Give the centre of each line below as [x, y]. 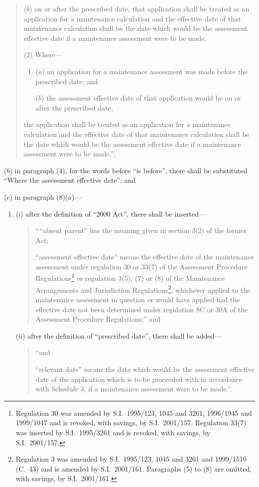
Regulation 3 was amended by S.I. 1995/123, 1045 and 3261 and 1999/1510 [131, 459]
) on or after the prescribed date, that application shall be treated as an [139, 8]
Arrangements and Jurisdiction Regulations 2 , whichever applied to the [143, 289]
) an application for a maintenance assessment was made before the [145, 71]
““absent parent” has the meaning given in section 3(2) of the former [141, 230]
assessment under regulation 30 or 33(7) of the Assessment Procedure [141, 266]
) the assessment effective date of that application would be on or [141, 98]
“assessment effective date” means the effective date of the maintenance [145, 257]
